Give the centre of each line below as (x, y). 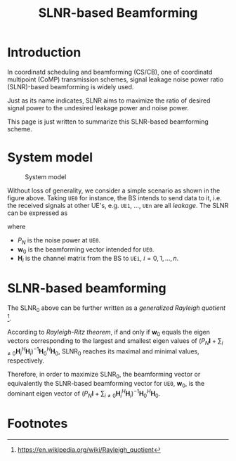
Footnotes (38, 423)
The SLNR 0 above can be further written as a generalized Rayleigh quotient (117, 309)
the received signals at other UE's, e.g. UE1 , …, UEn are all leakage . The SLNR (118, 205)
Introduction (44, 52)
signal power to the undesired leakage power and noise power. (98, 108)
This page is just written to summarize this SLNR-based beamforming (108, 122)
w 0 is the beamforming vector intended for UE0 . (86, 250)
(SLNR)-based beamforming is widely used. (71, 86)
